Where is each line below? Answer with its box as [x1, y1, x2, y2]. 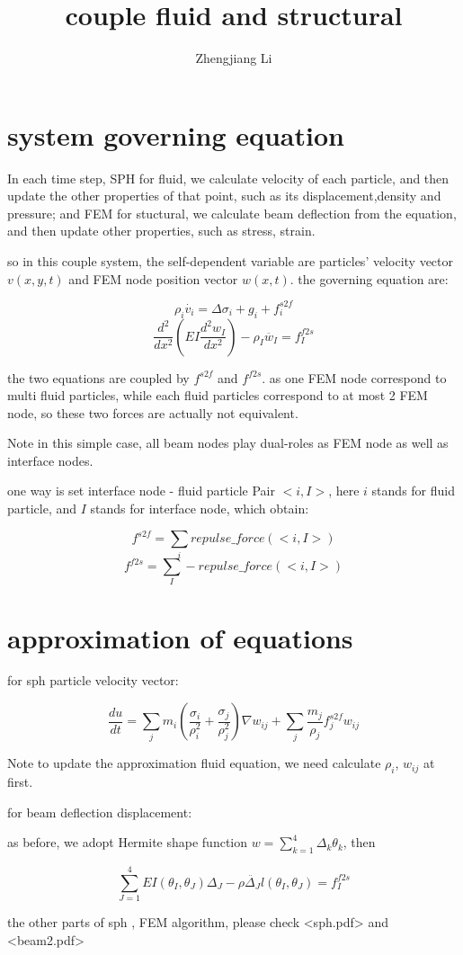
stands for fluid [371, 481, 455, 500]
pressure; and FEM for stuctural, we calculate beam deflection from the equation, [7, 203, 457, 222]
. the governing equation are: [289, 269, 449, 288]
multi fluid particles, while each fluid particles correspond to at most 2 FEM [7, 386, 428, 405]
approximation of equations [7, 619, 353, 656]
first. [7, 772, 33, 791]
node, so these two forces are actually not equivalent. [7, 403, 298, 422]
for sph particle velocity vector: [7, 671, 179, 690]
